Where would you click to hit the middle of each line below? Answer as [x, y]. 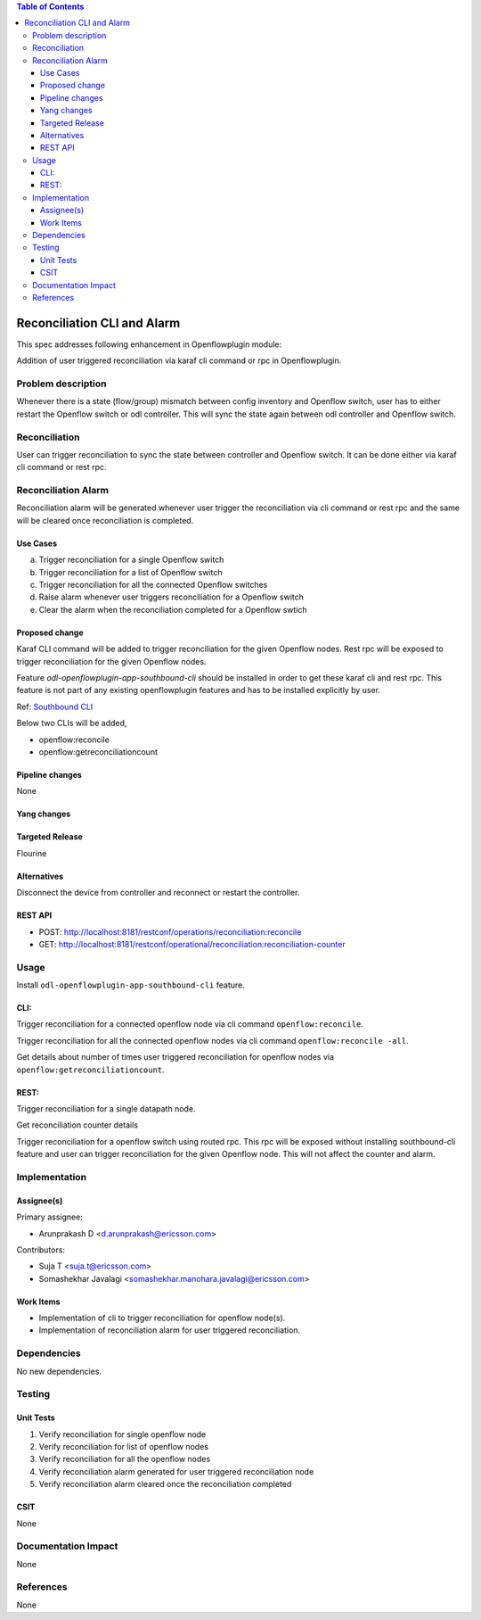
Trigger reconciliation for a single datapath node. [106, 1109]
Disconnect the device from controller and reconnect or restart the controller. [158, 893]
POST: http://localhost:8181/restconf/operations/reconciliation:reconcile [170, 931]
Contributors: [41, 1250]
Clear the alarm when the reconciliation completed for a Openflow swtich [173, 609]
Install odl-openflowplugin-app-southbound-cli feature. [130, 985]
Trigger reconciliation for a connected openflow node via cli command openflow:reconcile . [190, 1024]
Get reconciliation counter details [77, 1125]
